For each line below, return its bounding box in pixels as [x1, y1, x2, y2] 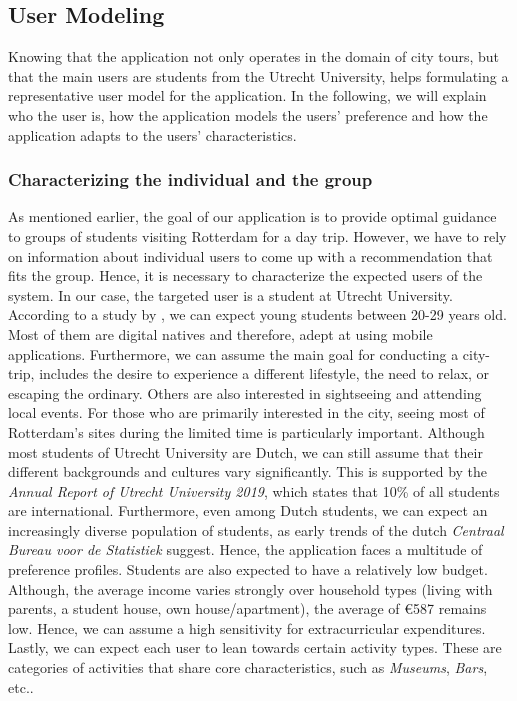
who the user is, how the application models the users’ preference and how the [8, 104, 488, 125]
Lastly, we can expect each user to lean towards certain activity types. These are [8, 637, 502, 658]
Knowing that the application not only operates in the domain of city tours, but [8, 46, 500, 67]
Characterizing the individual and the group [8, 167, 373, 192]
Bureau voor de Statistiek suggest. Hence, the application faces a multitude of [8, 539, 483, 560]
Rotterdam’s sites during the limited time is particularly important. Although [8, 421, 485, 442]
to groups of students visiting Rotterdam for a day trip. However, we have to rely [8, 225, 507, 246]
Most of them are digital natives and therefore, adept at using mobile [8, 323, 433, 344]
